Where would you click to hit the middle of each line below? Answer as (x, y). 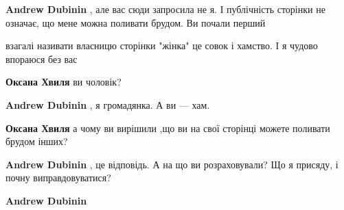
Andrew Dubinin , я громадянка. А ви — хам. (108, 104)
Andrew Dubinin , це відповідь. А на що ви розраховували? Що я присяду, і (172, 164)
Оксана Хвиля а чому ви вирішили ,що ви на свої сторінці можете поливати (168, 128)
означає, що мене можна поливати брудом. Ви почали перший (136, 22)
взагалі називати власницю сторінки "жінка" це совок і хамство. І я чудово (162, 45)
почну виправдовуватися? (58, 178)
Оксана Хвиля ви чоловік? (64, 82)
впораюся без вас (42, 58)
